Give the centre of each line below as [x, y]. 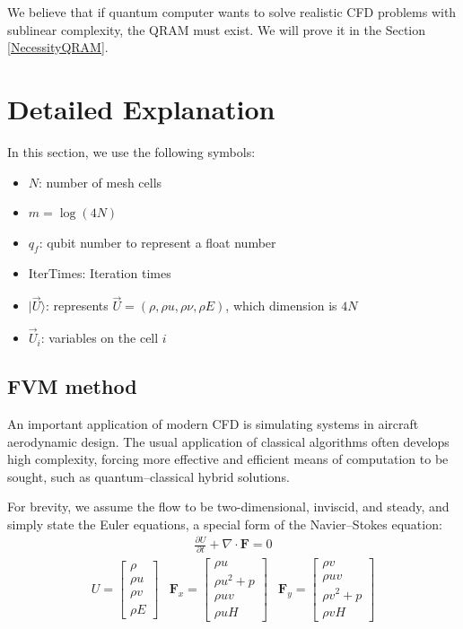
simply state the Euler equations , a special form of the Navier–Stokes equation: [225, 524]
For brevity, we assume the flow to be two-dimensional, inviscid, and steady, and [228, 507]
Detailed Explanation [141, 108]
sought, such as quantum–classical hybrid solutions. [149, 476]
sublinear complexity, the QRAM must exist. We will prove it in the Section [217, 29]
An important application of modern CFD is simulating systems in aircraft [213, 423]
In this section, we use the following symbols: [131, 151]
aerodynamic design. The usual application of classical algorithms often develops [228, 441]
